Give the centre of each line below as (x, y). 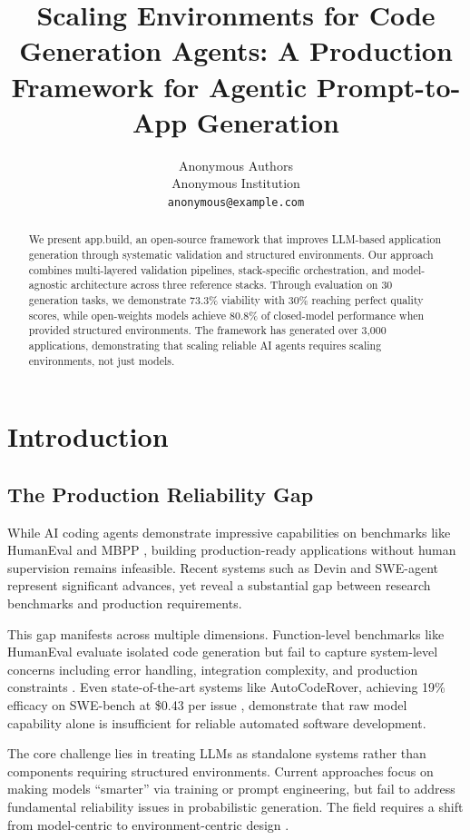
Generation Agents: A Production (236, 50)
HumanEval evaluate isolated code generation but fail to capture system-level (223, 652)
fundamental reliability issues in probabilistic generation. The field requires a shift (235, 806)
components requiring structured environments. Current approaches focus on (220, 771)
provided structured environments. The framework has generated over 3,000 (207, 330)
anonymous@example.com (236, 202)
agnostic (48, 285)
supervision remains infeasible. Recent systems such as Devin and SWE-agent (223, 567)
